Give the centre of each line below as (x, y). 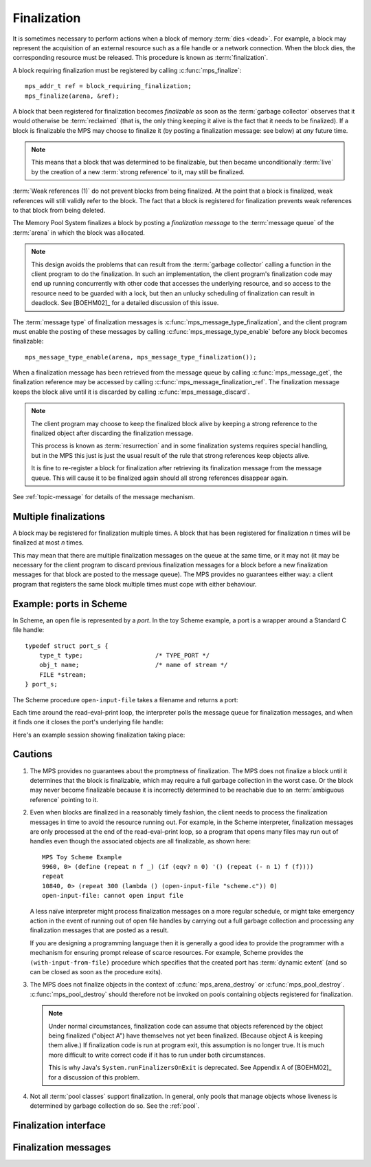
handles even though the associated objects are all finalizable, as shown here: (140, 841)
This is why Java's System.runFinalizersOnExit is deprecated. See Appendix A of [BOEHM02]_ (190, 1068)
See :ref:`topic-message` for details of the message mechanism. (104, 497)
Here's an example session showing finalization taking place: (99, 735)
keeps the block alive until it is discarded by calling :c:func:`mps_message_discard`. (131, 392)
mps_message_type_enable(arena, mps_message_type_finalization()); (141, 357)
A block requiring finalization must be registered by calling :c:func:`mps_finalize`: (127, 70)
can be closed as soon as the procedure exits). (96, 972)
